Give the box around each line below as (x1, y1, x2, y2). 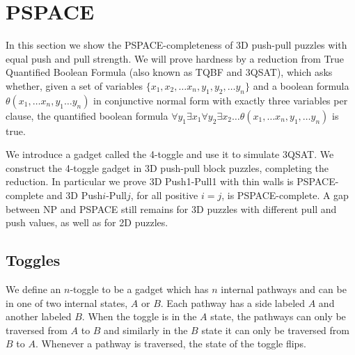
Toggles (6, 249, 61, 271)
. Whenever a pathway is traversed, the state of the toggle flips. (35, 336, 306, 351)
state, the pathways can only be (210, 309, 346, 324)
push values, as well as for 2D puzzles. (6, 215, 168, 230)
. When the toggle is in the (81, 309, 197, 324)
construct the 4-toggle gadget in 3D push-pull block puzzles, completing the (6, 160, 329, 175)
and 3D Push (47, 188, 103, 203)
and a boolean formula (253, 78, 349, 93)
